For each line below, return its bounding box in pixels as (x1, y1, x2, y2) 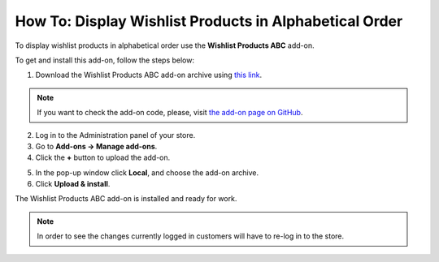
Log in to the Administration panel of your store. (35, 130, 196, 140)
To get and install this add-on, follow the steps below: (15, 55, 195, 65)
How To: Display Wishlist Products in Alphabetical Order (15, 12, 403, 30)
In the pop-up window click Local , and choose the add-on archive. (35, 167, 259, 178)
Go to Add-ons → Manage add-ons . (35, 141, 158, 151)
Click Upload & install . (35, 179, 111, 189)
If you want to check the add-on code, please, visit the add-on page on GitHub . (37, 108, 303, 118)
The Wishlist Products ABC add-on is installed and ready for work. (15, 194, 237, 204)
